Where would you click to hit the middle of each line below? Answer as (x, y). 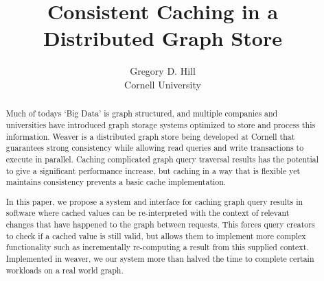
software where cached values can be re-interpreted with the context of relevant (148, 213)
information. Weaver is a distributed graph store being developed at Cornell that (150, 136)
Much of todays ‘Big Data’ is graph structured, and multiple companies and (142, 113)
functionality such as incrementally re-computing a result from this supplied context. (157, 247)
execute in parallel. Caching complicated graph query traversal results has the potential (162, 159)
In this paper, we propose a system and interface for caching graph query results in (154, 201)
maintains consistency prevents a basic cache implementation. (116, 182)
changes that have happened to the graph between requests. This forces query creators (160, 224)
